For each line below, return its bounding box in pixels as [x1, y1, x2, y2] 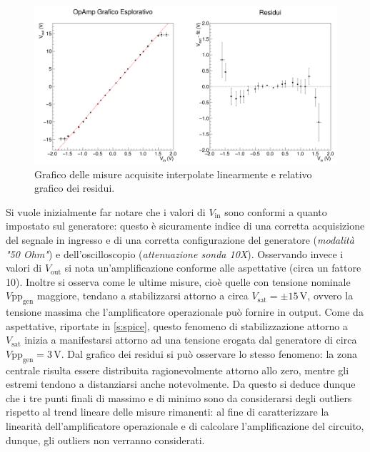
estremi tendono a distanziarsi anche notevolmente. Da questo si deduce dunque [6, 376, 356, 391]
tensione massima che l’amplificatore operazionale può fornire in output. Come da [6, 304, 364, 319]
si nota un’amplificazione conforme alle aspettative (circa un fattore [64, 260, 361, 275]
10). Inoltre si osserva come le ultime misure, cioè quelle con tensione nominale [6, 274, 351, 289]
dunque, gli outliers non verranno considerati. [6, 432, 205, 447]
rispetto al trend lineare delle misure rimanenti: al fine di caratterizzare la [6, 404, 329, 419]
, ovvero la [307, 288, 354, 303]
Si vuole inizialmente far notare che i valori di [6, 204, 206, 219]
